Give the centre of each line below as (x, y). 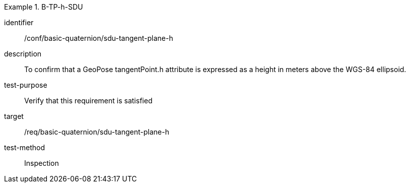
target (14, 116)
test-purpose (26, 85)
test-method (24, 147)
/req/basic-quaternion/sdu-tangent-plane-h (97, 132)
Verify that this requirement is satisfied (89, 101)
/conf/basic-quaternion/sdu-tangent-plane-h (99, 38)
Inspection (42, 163)
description (23, 54)
